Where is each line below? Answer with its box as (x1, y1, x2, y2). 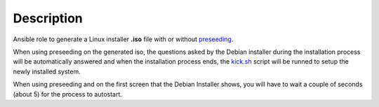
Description (13, 10, 84, 26)
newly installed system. (13, 67, 81, 76)
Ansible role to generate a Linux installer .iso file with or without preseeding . (13, 35, 234, 43)
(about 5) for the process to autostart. (13, 90, 123, 98)
